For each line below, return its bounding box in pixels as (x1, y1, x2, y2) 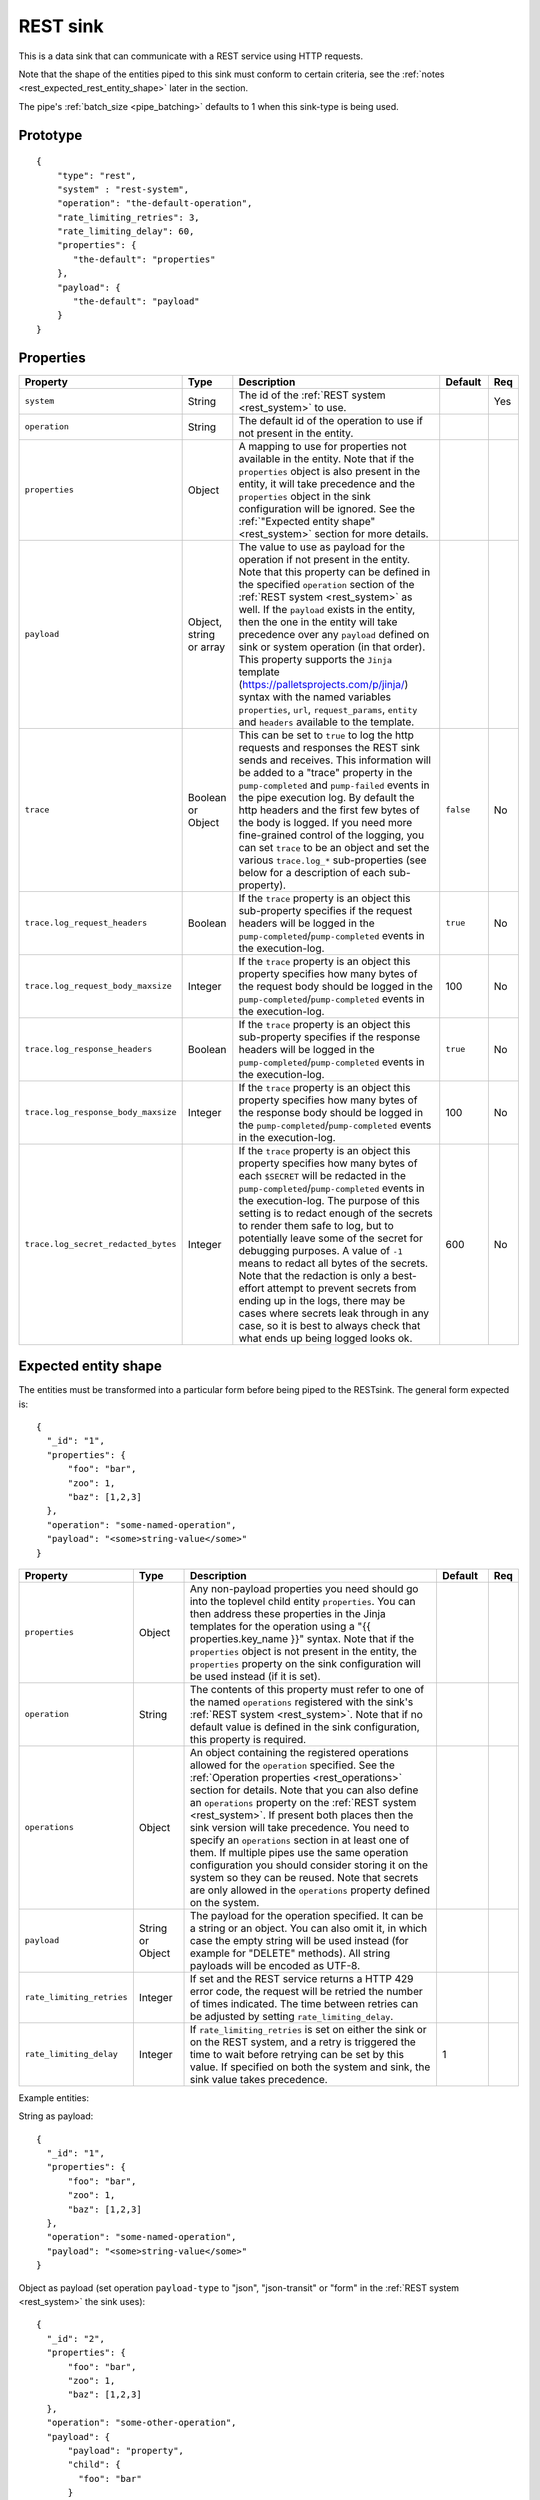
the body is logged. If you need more (238, 815, 413, 829)
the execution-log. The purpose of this (238, 1193, 420, 1207)
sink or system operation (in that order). (238, 640, 426, 654)
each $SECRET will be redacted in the (238, 1168, 407, 1182)
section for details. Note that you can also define (189, 1783, 419, 1797)
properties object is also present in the (238, 464, 421, 478)
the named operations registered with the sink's (189, 1695, 414, 1709)
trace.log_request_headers (24, 918, 148, 929)
